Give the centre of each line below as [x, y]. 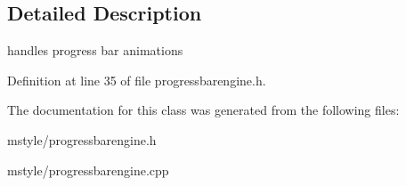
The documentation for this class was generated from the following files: [203, 110]
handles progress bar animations [95, 50]
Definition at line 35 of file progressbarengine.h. [137, 80]
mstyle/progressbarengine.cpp [88, 170]
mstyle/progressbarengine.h [82, 139]
